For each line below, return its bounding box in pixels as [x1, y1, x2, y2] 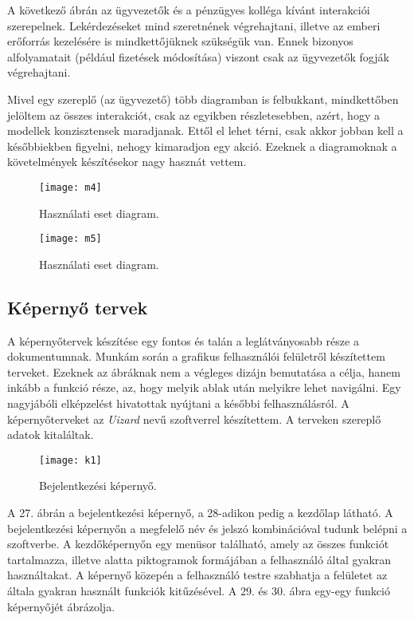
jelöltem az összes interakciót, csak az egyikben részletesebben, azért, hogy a [7, 106, 380, 123]
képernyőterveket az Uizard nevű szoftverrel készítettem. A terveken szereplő [7, 410, 381, 427]
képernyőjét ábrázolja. [7, 598, 115, 614]
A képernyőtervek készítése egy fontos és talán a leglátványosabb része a [7, 332, 359, 349]
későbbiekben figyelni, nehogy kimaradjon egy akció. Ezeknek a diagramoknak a [7, 137, 397, 154]
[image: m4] [39, 181, 102, 193]
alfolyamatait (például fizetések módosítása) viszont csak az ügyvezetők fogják [7, 48, 389, 65]
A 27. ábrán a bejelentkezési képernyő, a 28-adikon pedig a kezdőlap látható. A [7, 504, 393, 521]
